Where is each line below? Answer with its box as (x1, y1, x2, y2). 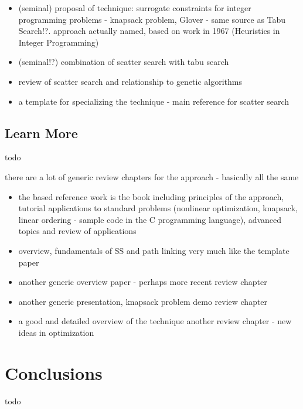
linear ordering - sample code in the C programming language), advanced (18, 213, 282, 225)
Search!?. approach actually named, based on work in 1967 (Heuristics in (18, 25, 280, 37)
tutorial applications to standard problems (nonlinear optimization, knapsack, (18, 202, 298, 214)
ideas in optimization (18, 326, 94, 338)
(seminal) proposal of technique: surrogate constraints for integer (18, 2, 251, 13)
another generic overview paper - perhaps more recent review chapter (18, 276, 267, 288)
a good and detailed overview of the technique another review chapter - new (18, 315, 292, 327)
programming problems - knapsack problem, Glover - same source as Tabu (18, 13, 286, 25)
